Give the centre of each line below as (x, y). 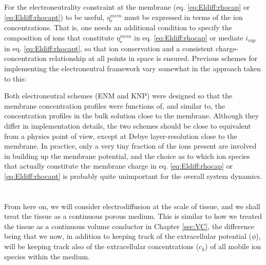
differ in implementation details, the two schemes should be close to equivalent (128, 125)
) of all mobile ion (233, 246)
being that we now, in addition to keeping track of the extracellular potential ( (128, 236)
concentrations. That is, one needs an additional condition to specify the (118, 27)
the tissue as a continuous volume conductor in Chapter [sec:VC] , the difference (129, 226)
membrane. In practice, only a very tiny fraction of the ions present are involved (130, 146)
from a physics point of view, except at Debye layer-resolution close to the (121, 136)
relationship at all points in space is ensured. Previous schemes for (153, 58)
